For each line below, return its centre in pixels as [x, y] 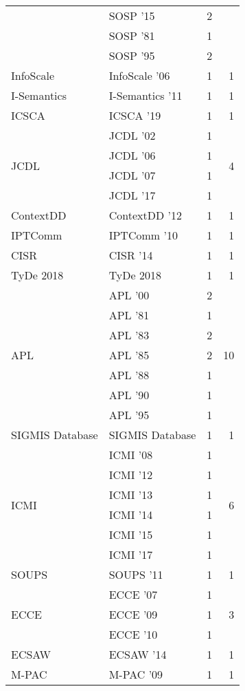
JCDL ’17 [132, 195]
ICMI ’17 [131, 554]
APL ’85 [129, 355]
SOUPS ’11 [136, 574]
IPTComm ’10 [143, 235]
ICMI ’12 [131, 475]
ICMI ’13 [131, 495]
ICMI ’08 [131, 455]
